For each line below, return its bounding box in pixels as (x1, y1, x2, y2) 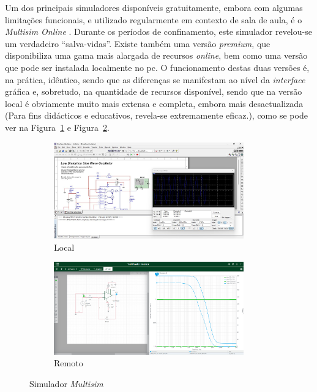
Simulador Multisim (29, 377, 103, 390)
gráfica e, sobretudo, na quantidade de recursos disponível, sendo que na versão (5, 85, 302, 98)
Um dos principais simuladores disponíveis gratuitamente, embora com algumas (5, 1, 303, 13)
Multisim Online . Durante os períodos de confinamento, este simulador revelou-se (5, 25, 312, 38)
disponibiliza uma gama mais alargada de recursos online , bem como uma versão (5, 49, 308, 62)
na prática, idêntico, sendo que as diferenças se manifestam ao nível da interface (5, 73, 305, 86)
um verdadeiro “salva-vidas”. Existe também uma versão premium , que (5, 37, 270, 50)
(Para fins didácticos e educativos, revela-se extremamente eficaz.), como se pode (5, 109, 308, 122)
